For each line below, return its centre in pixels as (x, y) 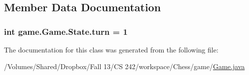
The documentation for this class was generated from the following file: (111, 50)
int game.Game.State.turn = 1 (66, 31)
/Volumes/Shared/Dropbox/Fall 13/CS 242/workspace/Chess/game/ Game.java (124, 66)
